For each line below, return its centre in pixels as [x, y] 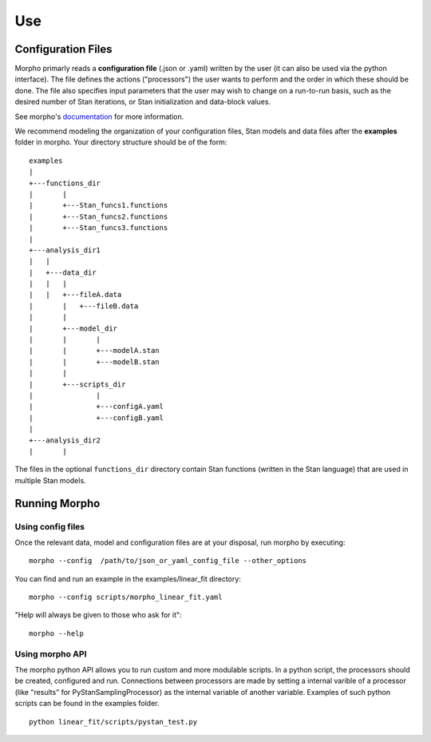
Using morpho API [51, 653]
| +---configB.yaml [96, 418]
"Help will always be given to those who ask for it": [99, 615]
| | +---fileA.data [75, 295]
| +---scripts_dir [77, 384]
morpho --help [56, 633]
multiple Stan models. [51, 480]
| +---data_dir [63, 272]
